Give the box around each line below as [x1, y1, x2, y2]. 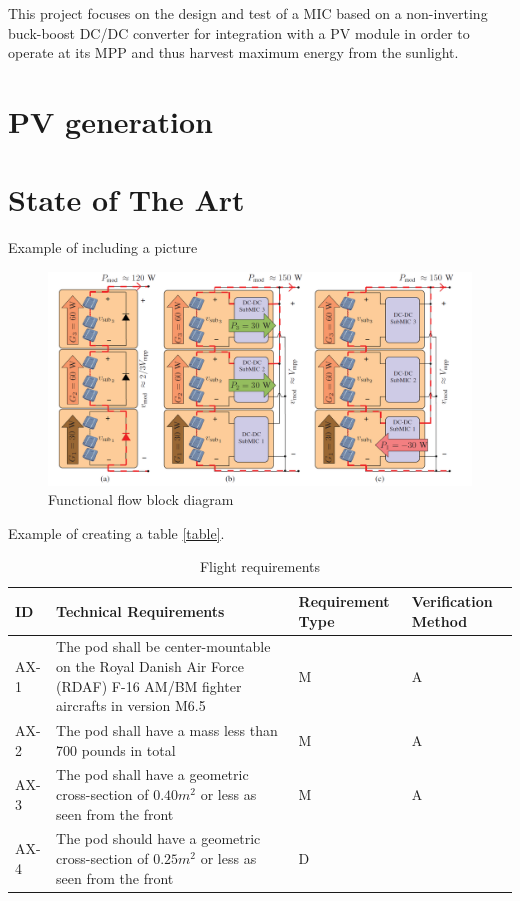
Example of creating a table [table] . [8, 522, 225, 543]
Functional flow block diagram [48, 489, 234, 510]
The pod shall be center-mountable [56, 636, 271, 657]
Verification [411, 590, 493, 611]
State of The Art [8, 179, 245, 220]
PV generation [8, 100, 213, 141]
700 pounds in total [56, 739, 176, 760]
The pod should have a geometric [56, 828, 261, 849]
